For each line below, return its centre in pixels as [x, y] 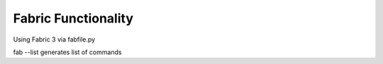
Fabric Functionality [73, 18]
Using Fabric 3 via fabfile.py [54, 39]
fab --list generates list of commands [67, 52]
